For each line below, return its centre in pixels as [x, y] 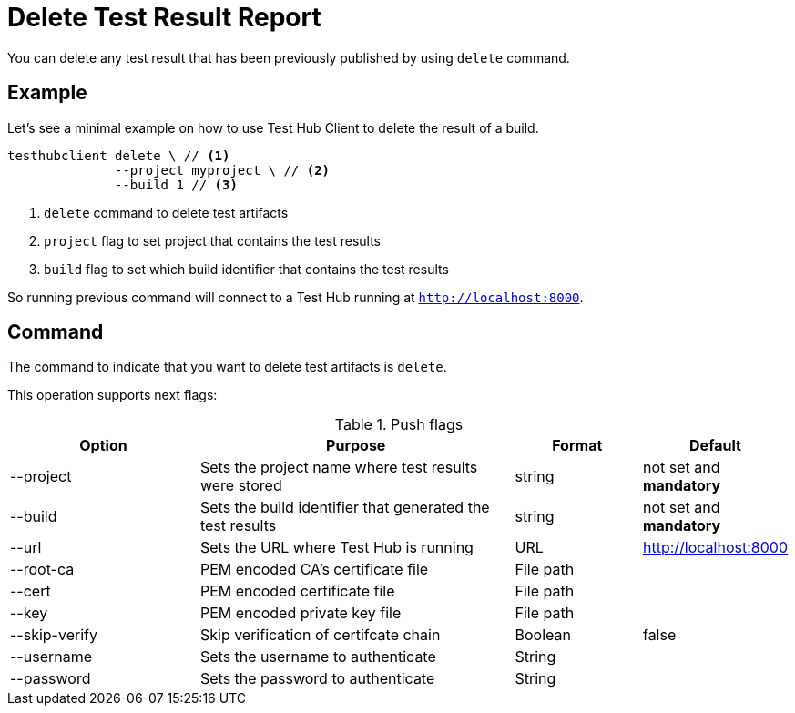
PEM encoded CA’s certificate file [314, 570]
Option [103, 446]
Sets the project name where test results [339, 468]
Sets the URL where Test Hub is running [336, 548]
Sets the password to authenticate [317, 679]
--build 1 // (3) [176, 184]
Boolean [543, 635]
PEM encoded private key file [301, 613]
